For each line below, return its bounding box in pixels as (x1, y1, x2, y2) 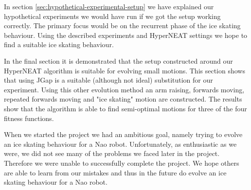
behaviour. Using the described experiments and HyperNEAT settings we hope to (4, 30, 248, 40)
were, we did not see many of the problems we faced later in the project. (4, 148, 220, 158)
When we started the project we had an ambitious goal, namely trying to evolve (4, 129, 243, 139)
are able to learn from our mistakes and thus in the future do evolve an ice (4, 167, 227, 177)
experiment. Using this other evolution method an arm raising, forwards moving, (4, 84, 245, 94)
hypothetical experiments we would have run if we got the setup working (4, 11, 221, 21)
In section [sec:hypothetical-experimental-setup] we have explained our (4, 1, 214, 11)
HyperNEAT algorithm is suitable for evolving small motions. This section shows (4, 65, 245, 75)
